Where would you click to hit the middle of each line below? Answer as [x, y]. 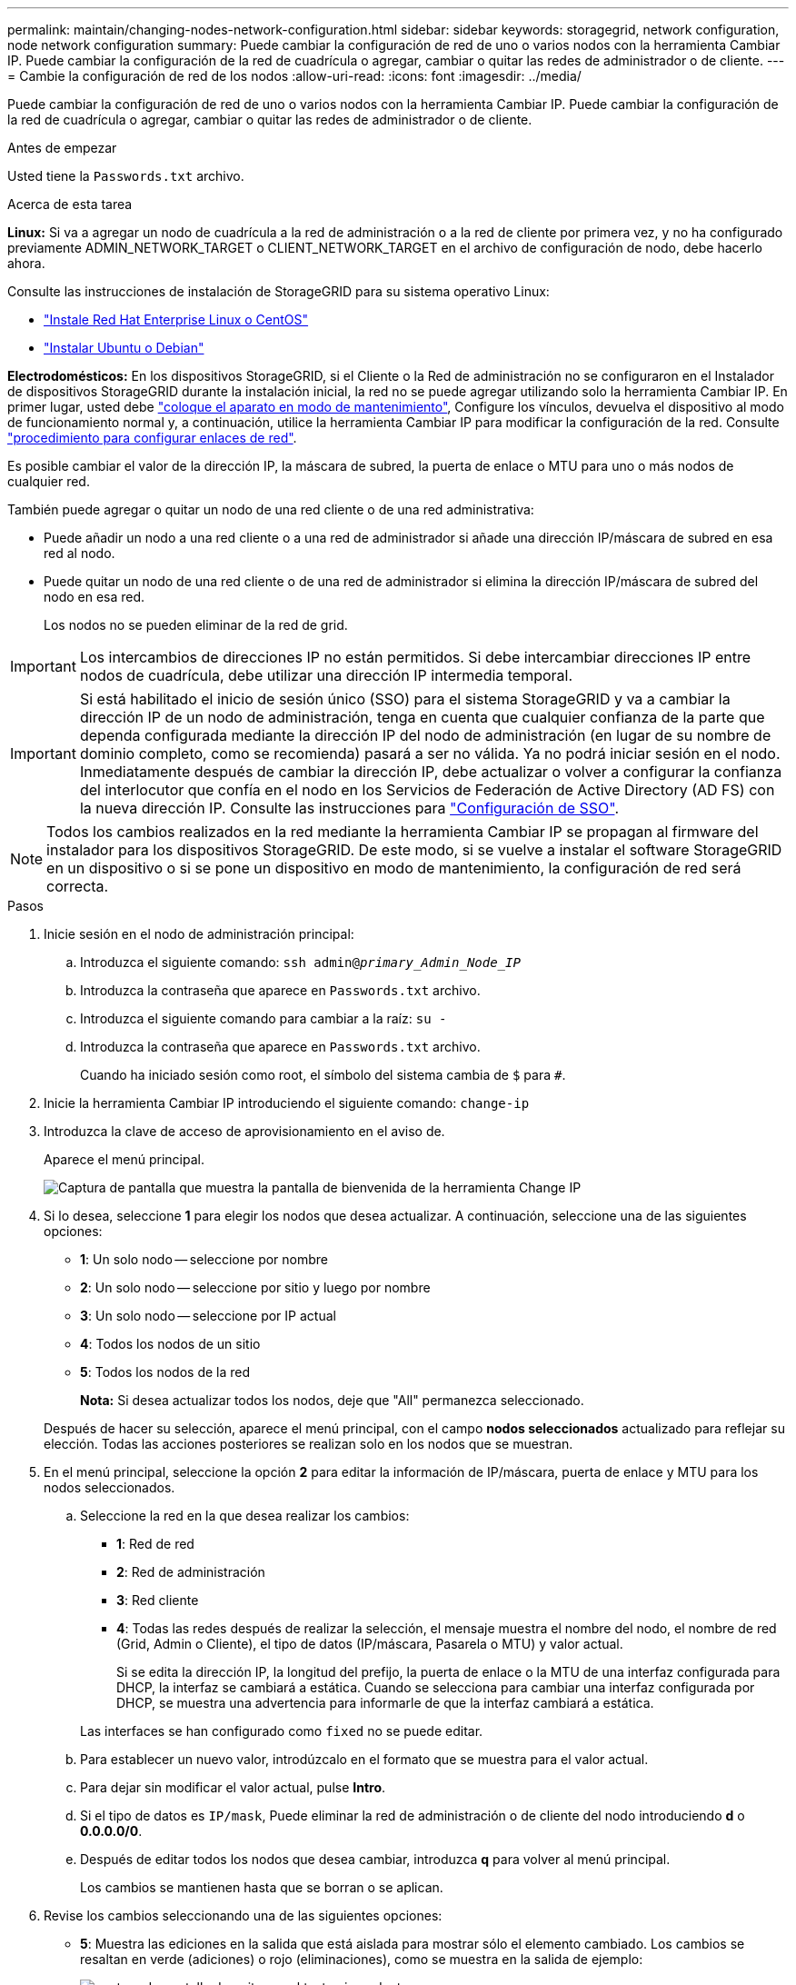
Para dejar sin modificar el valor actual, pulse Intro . [233, 1787]
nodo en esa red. [95, 597]
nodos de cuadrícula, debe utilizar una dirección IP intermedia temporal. [326, 675]
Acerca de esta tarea [70, 204]
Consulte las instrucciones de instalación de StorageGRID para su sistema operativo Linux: [279, 291]
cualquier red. [49, 481]
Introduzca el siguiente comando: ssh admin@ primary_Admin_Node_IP [300, 962]
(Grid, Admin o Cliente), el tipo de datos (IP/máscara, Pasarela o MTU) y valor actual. [370, 1644]
